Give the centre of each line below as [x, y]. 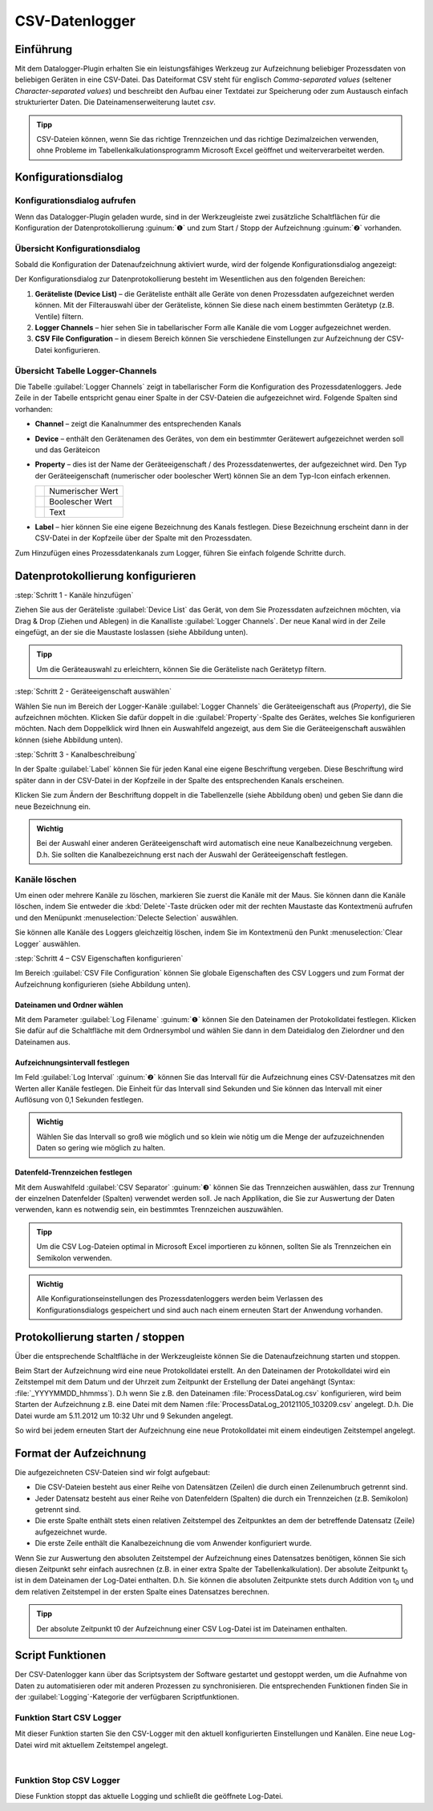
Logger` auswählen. [48, 944]
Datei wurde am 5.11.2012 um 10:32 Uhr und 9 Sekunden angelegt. [124, 1416]
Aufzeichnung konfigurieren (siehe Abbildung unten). [103, 984]
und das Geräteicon [67, 450]
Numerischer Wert [84, 491]
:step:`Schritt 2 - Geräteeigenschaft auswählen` [93, 691]
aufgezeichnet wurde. [71, 1532]
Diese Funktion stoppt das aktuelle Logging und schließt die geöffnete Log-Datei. [149, 1797]
